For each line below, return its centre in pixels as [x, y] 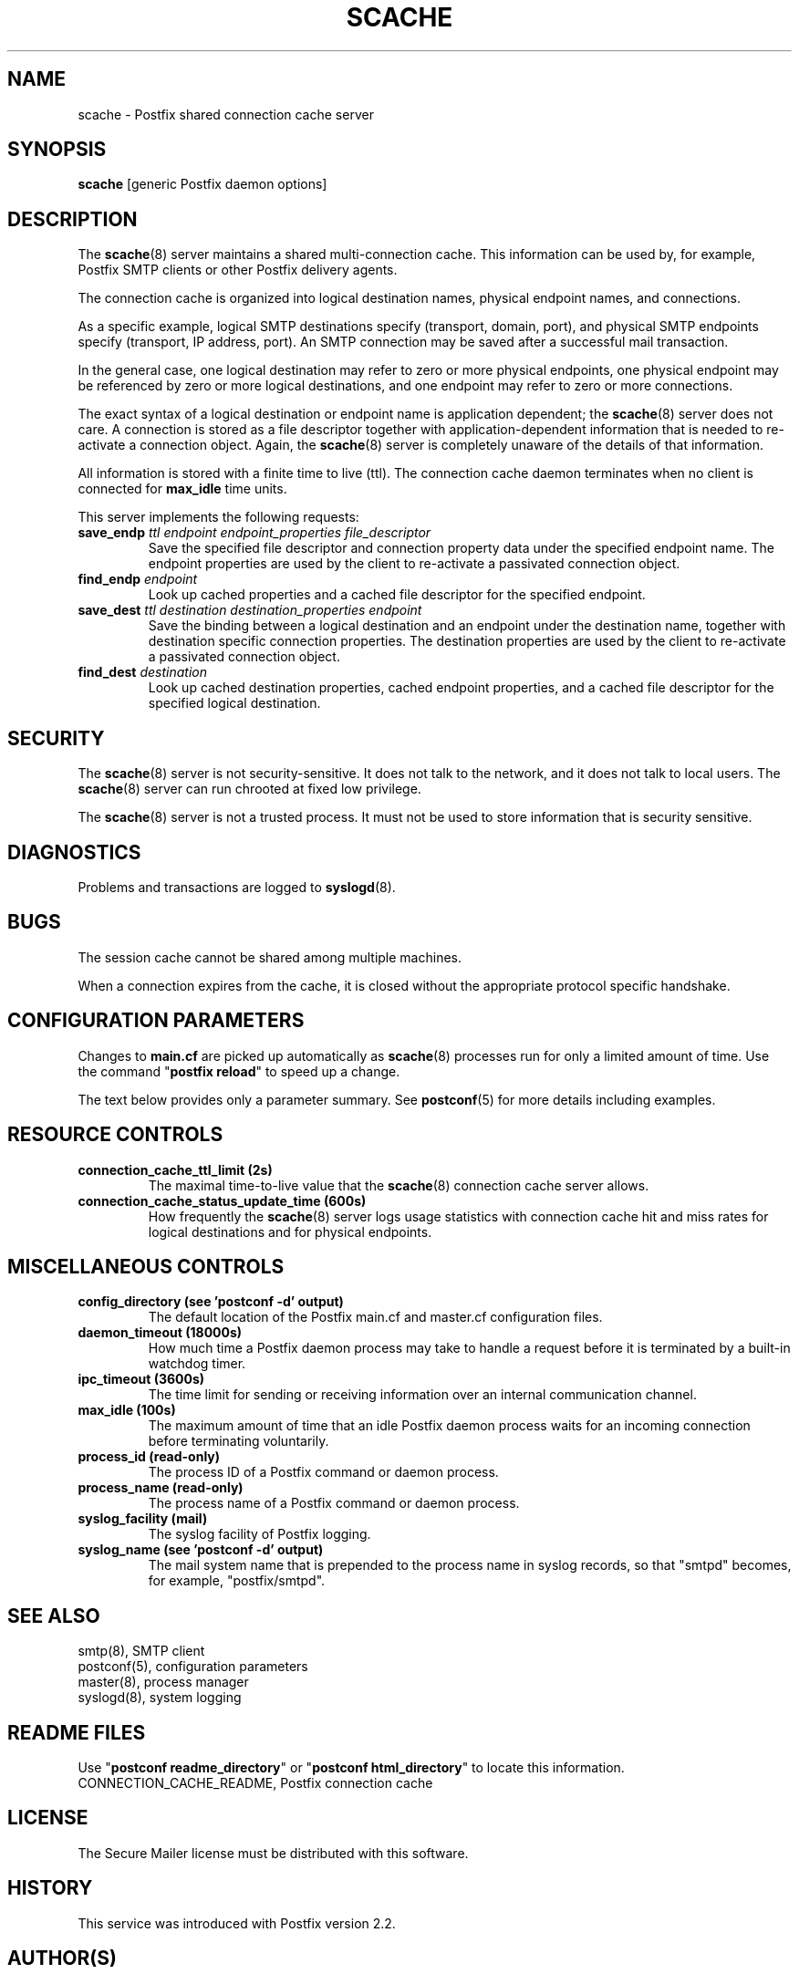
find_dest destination [142, 672]
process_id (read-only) [149, 1457]
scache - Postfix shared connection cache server [226, 114]
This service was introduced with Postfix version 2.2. [237, 1923]
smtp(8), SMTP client [141, 1651]
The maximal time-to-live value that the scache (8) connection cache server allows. [399, 1185]
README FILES [77, 1732]
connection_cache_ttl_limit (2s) [175, 1169]
